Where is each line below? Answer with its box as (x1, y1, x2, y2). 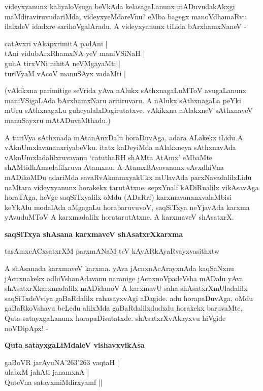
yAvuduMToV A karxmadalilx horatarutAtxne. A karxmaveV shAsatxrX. (5, 212, 234, 222)
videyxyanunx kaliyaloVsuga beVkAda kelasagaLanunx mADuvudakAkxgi (5, 1, 235, 11)
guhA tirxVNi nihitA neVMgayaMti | (5, 57, 120, 68)
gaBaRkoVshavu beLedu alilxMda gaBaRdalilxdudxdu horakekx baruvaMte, (5, 303, 243, 313)
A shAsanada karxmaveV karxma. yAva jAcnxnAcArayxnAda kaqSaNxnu (5, 263, 234, 274)
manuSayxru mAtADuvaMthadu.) (5, 114, 111, 125)
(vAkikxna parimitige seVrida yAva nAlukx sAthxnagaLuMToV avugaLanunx (5, 85, 246, 96)
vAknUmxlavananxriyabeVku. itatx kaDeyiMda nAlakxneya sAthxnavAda (5, 142, 236, 153)
